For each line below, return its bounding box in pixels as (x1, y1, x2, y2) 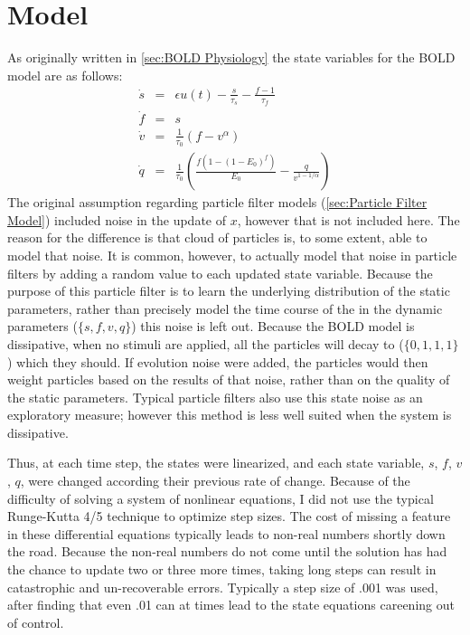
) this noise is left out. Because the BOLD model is (131, 317, 415, 336)
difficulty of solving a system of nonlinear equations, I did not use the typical (7, 488, 434, 507)
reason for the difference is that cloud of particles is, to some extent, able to (7, 228, 428, 247)
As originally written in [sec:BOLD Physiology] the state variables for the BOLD (7, 48, 456, 67)
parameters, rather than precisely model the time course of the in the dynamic (7, 299, 443, 317)
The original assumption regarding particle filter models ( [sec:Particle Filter (7, 193, 428, 212)
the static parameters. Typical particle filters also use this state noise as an (7, 387, 423, 406)
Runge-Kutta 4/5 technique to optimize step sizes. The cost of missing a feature (7, 507, 451, 526)
